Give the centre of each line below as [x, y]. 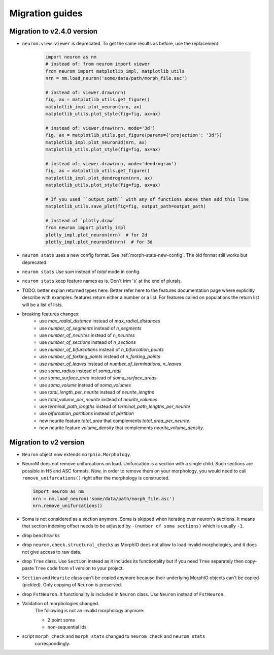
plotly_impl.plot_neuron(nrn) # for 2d [96, 235]
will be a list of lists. [43, 305]
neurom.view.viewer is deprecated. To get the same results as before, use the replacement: [121, 44]
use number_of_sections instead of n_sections [88, 342]
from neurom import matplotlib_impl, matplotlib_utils [115, 71]
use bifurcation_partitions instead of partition [87, 413]
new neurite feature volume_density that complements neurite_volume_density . [122, 428]
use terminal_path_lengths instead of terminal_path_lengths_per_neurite [115, 406]
